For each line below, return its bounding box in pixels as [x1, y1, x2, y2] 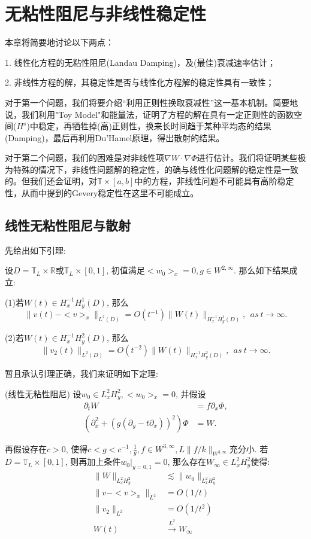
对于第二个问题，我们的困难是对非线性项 [5, 151, 164, 164]
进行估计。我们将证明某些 [197, 151, 298, 164]
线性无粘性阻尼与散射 [5, 216, 131, 235]
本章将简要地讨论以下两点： [5, 36, 114, 48]
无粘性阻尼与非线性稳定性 [5, 1, 207, 26]
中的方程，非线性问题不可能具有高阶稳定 [134, 175, 294, 187]
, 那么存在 [167, 455, 207, 468]
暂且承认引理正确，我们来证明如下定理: [5, 367, 158, 379]
